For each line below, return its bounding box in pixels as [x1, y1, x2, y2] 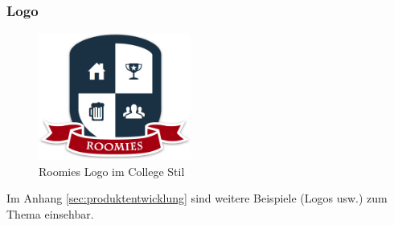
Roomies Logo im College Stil [39, 162, 185, 179]
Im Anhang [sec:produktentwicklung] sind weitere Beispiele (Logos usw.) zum [6, 190, 388, 207]
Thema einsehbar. [6, 205, 94, 222]
